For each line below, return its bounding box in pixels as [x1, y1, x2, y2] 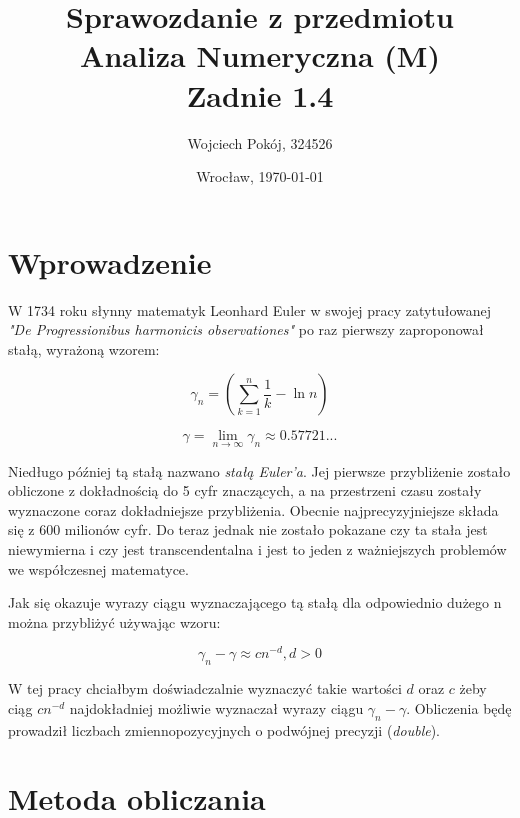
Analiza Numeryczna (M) [80, 35, 440, 76]
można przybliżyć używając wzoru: [8, 611, 221, 632]
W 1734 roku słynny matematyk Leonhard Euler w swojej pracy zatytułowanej [8, 299, 491, 320]
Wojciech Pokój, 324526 [187, 132, 333, 153]
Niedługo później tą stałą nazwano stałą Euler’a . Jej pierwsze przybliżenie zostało [8, 460, 511, 481]
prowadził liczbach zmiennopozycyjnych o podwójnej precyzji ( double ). [8, 719, 440, 740]
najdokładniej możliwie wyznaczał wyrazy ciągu [69, 697, 364, 718]
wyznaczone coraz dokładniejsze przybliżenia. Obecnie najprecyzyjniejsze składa [8, 499, 499, 520]
